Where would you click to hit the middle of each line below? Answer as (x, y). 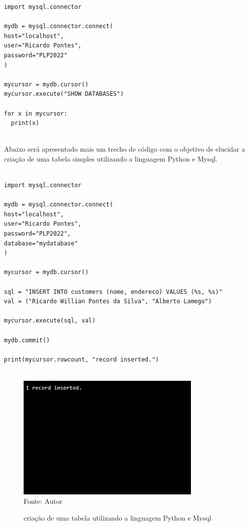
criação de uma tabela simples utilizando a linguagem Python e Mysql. (111, 158)
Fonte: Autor (43, 501)
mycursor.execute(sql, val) (50, 321)
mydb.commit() (27, 340)
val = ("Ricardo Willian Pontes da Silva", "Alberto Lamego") (108, 302)
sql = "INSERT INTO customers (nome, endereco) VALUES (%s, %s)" (113, 292)
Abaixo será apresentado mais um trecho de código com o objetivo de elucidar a (124, 149)
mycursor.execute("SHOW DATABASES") (64, 94)
